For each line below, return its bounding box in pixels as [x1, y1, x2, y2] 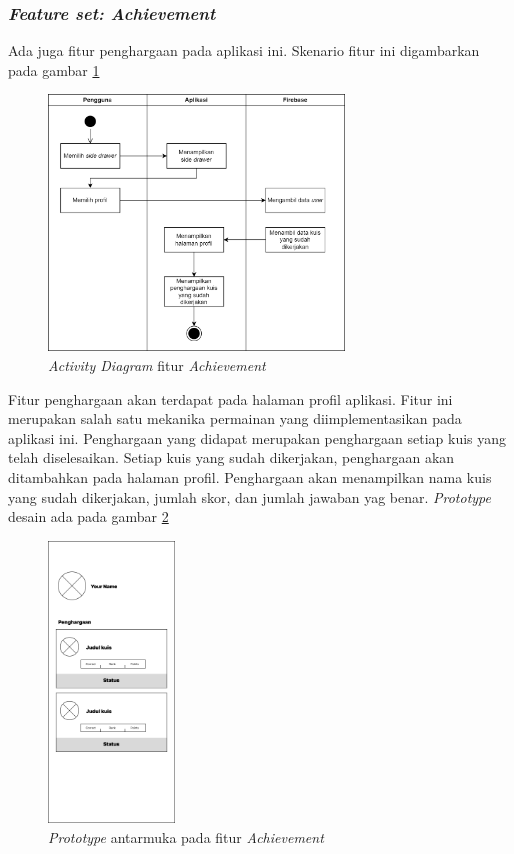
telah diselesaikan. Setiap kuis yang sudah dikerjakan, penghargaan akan [8, 447, 455, 468]
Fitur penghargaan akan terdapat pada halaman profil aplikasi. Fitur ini [8, 388, 453, 409]
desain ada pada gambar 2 [8, 506, 169, 527]
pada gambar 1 [8, 59, 100, 80]
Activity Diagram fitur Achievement [48, 355, 266, 376]
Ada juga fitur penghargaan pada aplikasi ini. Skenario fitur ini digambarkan [8, 40, 480, 61]
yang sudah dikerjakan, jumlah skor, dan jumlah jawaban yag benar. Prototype [8, 486, 491, 507]
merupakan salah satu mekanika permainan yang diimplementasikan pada [8, 408, 462, 429]
